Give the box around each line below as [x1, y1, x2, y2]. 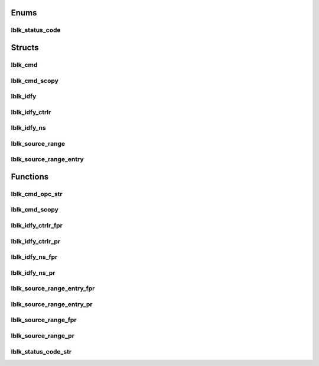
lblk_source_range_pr [11, 332, 75, 340]
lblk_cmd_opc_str [11, 190, 63, 198]
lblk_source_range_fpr [11, 316, 77, 324]
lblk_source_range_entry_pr [11, 300, 93, 308]
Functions [11, 172, 49, 182]
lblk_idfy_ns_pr [11, 268, 56, 277]
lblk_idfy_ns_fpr [11, 253, 58, 261]
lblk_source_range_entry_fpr [11, 284, 95, 293]
